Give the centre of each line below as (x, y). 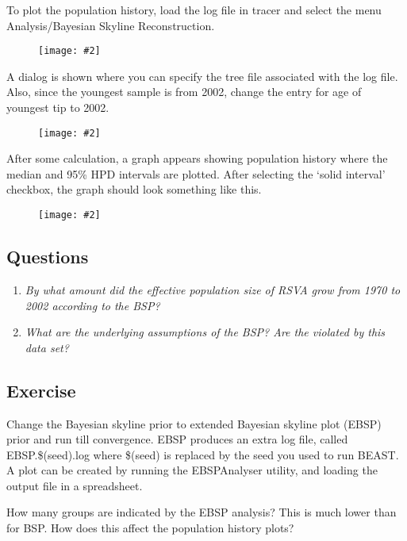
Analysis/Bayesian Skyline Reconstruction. (111, 25)
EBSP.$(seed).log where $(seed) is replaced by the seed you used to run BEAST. (203, 454)
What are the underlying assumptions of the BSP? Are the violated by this (205, 332)
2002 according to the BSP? (92, 305)
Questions (48, 257)
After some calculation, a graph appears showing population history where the (197, 158)
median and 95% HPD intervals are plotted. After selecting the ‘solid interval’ (196, 173)
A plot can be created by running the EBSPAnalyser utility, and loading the (192, 470)
